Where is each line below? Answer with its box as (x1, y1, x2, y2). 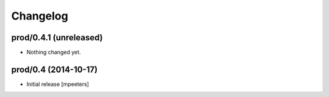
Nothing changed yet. (26, 49, 82, 56)
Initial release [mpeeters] (26, 80, 90, 88)
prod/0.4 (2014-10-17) (11, 64, 97, 74)
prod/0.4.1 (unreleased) (11, 32, 103, 43)
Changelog (11, 9, 68, 23)
